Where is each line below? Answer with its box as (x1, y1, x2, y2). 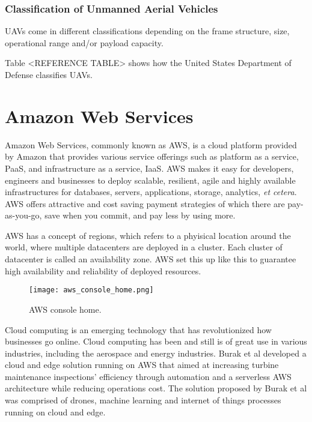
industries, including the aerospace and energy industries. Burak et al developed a (5, 346, 307, 359)
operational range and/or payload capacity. (5, 36, 164, 49)
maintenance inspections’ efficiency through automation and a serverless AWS (5, 370, 292, 382)
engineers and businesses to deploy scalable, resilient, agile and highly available (5, 173, 296, 186)
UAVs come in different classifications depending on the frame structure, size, (5, 25, 290, 37)
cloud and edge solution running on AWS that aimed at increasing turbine (5, 358, 279, 371)
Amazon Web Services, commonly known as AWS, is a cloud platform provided (5, 138, 297, 151)
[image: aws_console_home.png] (29, 286, 154, 295)
